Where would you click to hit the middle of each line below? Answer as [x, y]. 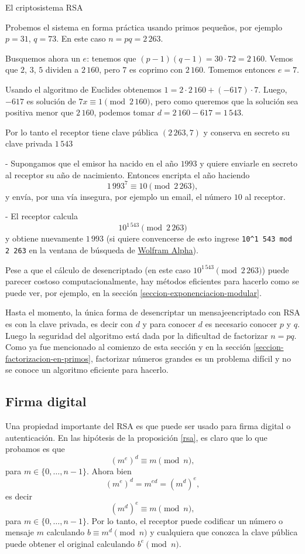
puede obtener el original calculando [70, 543]
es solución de [51, 101]
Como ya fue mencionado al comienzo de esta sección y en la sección [128, 347]
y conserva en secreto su [246, 132]
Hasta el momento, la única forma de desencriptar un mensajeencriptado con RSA [153, 312]
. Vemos [279, 58]
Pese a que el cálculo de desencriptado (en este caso [98, 269]
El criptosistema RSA [44, 7]
